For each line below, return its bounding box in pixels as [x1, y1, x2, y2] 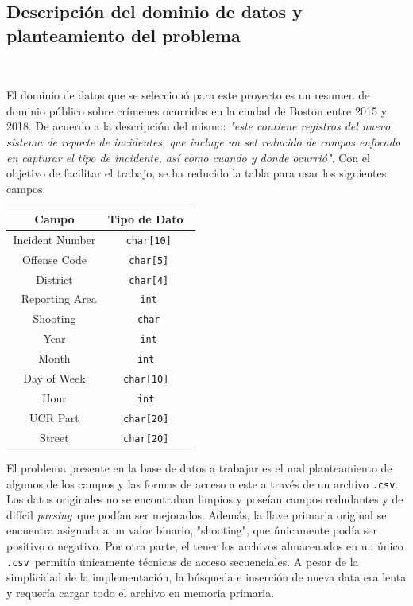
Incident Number [13, 231, 96, 247]
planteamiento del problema [6, 22, 241, 47]
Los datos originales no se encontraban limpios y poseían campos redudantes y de [6, 491, 403, 507]
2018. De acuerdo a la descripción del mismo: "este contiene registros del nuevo [6, 118, 391, 134]
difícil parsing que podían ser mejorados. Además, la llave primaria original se [6, 506, 387, 522]
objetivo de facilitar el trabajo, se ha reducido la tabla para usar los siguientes [6, 165, 387, 181]
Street [40, 429, 69, 445]
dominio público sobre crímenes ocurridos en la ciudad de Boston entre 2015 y [6, 102, 388, 118]
